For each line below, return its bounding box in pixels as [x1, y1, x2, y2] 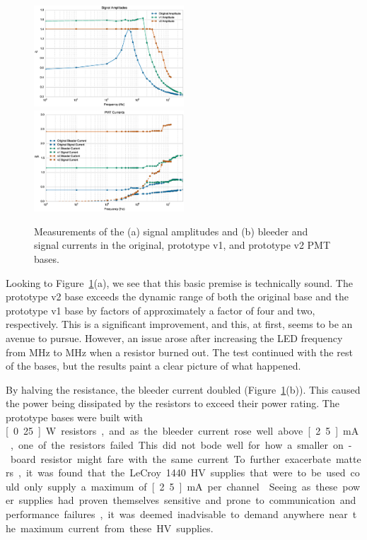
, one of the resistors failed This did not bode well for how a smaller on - [10, 438, 352, 452]
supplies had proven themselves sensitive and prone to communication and [18, 493, 356, 507]
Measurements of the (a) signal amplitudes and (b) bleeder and [34, 223, 308, 238]
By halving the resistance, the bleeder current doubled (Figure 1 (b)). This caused [6, 382, 361, 397]
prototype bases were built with [6, 409, 143, 424]
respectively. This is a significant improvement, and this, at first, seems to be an [6, 317, 353, 331]
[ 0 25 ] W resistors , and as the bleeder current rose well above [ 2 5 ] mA [6, 423, 359, 438]
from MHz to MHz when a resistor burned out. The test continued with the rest [6, 344, 353, 359]
